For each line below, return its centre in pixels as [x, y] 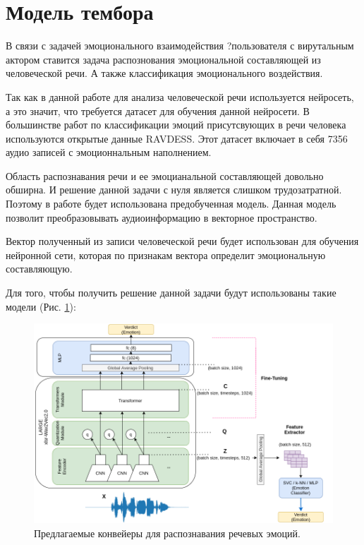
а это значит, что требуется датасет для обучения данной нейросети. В [158, 110]
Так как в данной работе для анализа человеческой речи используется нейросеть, [180, 96]
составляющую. [39, 269]
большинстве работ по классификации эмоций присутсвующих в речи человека [176, 125]
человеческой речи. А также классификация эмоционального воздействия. [164, 73]
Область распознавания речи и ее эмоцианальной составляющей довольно [165, 175]
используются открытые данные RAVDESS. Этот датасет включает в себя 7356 [177, 138]
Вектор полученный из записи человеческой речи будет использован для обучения [182, 241]
